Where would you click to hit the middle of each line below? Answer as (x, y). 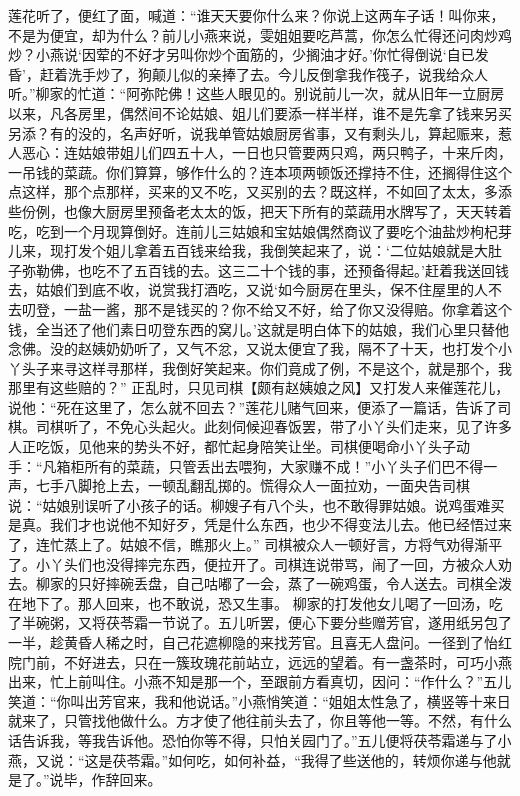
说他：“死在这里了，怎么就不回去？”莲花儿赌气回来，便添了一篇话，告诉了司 (260, 406)
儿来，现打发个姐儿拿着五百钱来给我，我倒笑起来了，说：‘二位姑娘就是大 (248, 250)
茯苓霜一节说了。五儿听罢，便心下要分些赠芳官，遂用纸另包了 (308, 622)
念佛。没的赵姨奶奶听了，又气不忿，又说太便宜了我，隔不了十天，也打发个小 (260, 348)
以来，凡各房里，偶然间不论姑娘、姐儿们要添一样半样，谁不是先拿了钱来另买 (260, 112)
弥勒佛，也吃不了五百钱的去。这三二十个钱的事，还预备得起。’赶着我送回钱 (265, 269)
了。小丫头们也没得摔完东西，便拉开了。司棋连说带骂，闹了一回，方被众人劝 (260, 563)
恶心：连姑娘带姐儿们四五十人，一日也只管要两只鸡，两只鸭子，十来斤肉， (266, 152)
